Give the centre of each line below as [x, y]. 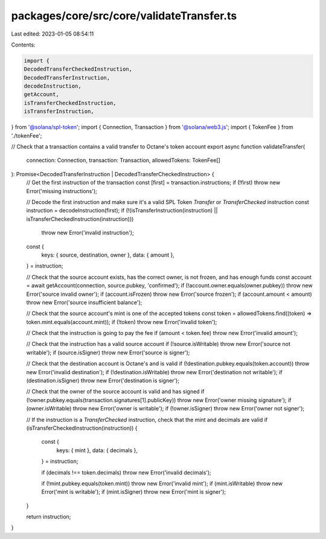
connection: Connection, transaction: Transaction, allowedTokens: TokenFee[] [123, 161]
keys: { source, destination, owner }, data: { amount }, [108, 255]
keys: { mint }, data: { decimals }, [97, 450]
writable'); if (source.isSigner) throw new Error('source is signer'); [108, 352]
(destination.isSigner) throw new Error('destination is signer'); [103, 381]
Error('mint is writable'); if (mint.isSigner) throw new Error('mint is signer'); [134, 492]
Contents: [23, 45]
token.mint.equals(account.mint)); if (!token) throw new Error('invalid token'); [122, 322]
